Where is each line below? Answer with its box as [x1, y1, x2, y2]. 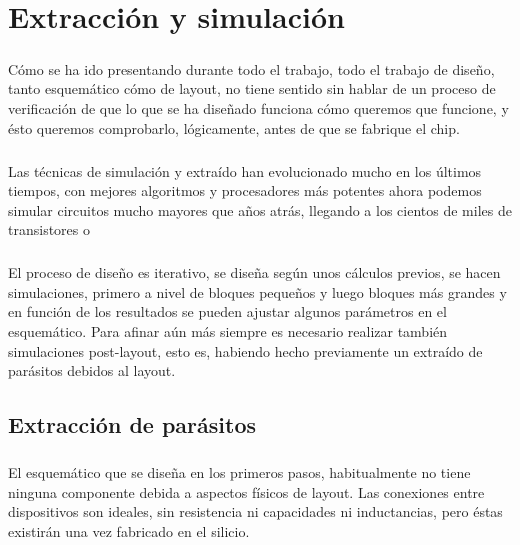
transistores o [8, 219, 90, 240]
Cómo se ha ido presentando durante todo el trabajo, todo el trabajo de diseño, [8, 58, 495, 79]
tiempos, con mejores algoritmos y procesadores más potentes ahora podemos [8, 180, 482, 201]
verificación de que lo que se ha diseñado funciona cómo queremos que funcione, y [8, 97, 509, 118]
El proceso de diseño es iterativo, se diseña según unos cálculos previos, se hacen [8, 262, 501, 283]
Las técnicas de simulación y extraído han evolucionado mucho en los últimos [8, 160, 482, 181]
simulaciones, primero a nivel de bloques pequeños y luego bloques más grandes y [8, 281, 507, 302]
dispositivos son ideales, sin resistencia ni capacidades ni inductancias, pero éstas [8, 501, 503, 522]
